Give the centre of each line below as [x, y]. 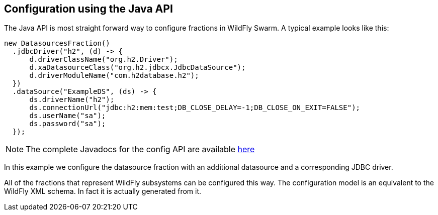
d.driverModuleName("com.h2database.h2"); [114, 76]
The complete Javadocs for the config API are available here [140, 149]
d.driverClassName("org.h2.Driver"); [104, 60]
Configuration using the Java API [89, 9]
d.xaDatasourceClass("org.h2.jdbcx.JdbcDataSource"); [138, 68]
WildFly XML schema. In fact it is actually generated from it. [103, 191]
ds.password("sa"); [68, 124]
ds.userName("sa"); [68, 116]
